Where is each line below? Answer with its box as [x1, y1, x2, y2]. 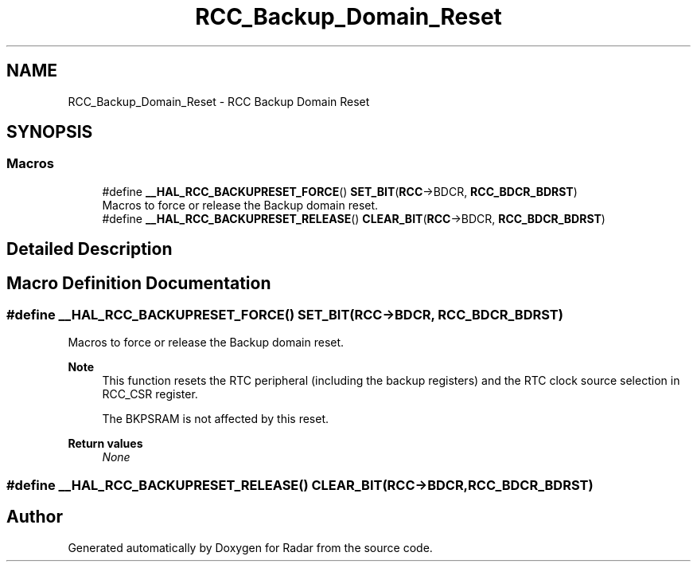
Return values [68, 437, 143, 451]
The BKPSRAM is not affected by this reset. [102, 412, 329, 426]
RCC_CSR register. [102, 387, 198, 402]
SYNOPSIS [6, 122, 93, 143]
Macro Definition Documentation [6, 272, 271, 293]
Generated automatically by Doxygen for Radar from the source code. [68, 540, 433, 554]
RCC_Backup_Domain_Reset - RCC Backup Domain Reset [68, 94, 370, 108]
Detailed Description [6, 239, 173, 260]
